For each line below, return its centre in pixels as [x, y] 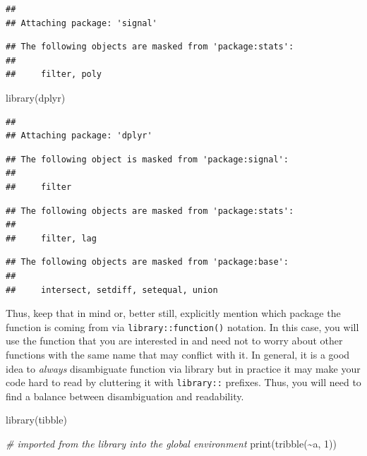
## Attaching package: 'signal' [82, 23]
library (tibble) [36, 420]
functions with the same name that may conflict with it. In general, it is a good [178, 354]
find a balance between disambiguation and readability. [125, 396]
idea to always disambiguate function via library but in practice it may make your [183, 368]
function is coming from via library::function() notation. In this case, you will [182, 326]
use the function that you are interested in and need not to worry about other [174, 341]
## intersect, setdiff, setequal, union [112, 290]
